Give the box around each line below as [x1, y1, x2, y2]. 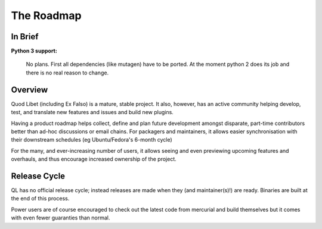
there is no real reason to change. [26, 69, 109, 76]
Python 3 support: [11, 48, 58, 55]
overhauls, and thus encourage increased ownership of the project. [11, 155, 177, 163]
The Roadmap [11, 9, 82, 22]
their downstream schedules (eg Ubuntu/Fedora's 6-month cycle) [11, 136, 172, 143]
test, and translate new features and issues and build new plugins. [11, 109, 174, 116]
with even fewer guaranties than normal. [11, 214, 110, 221]
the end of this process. [11, 195, 70, 202]
